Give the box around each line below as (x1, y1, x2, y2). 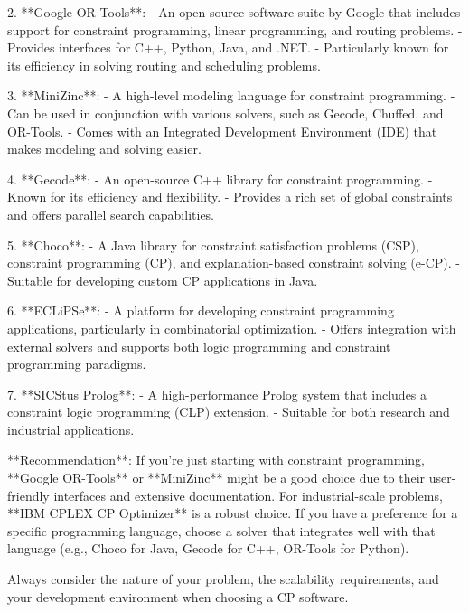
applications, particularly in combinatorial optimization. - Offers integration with (7, 318, 456, 337)
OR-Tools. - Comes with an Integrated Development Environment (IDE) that (7, 121, 437, 140)
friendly (7, 485, 50, 504)
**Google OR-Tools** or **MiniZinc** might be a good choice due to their (7, 468, 426, 487)
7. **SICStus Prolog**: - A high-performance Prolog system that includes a (7, 384, 427, 403)
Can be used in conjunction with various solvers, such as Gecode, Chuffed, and (7, 103, 444, 122)
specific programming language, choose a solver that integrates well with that (7, 521, 436, 540)
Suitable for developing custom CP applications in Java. (7, 270, 318, 289)
